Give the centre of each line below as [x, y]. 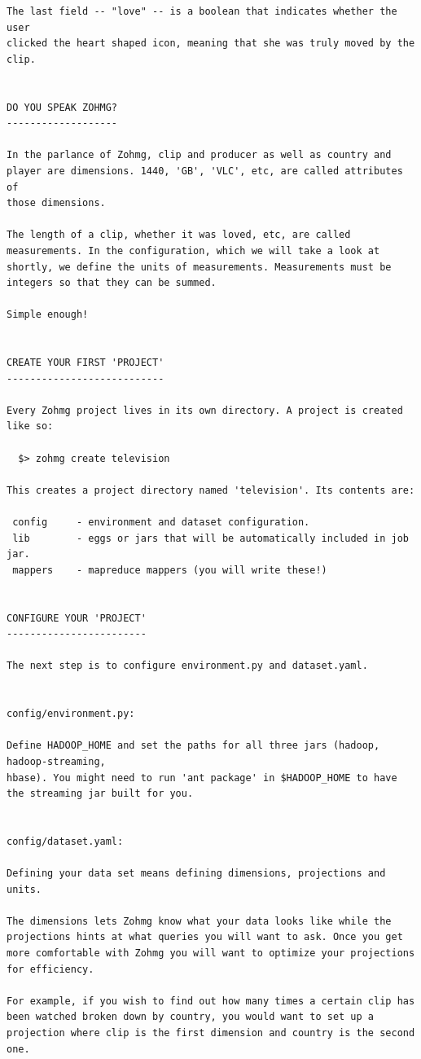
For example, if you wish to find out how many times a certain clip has [211, 1001]
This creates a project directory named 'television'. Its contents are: [211, 490]
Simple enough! [48, 315]
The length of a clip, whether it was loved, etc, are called [179, 235]
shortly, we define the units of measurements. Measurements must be [199, 267]
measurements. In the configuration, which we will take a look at [193, 250]
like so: [30, 426]
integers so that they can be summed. [112, 283]
